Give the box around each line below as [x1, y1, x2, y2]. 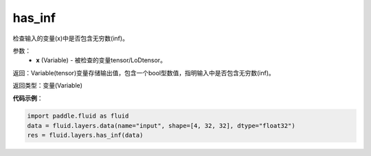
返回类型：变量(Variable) [12, 81, 82, 90]
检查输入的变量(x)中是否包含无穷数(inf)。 [12, 34, 128, 42]
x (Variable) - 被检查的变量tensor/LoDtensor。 [36, 56, 166, 64]
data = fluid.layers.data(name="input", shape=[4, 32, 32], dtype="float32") [27, 122, 295, 129]
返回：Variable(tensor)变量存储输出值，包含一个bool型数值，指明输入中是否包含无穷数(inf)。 [12, 68, 275, 77]
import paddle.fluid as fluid [27, 112, 129, 120]
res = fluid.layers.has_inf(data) [27, 131, 144, 140]
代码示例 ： [12, 94, 43, 102]
